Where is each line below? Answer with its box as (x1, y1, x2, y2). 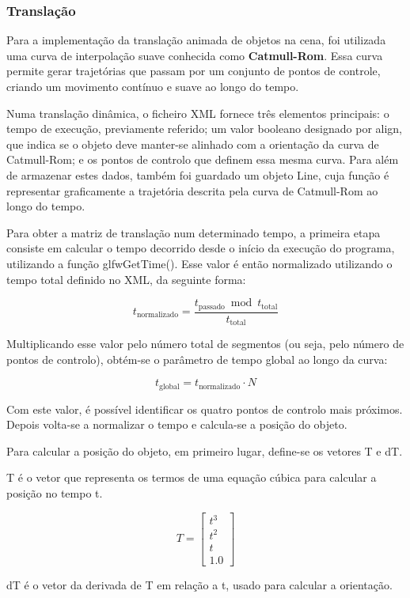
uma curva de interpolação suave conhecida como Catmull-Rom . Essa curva (6, 47, 383, 63)
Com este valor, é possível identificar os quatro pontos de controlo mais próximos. (6, 400, 403, 417)
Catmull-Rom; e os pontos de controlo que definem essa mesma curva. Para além (6, 151, 399, 168)
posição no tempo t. (6, 485, 103, 501)
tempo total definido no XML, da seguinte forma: (6, 271, 246, 287)
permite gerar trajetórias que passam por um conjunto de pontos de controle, (6, 62, 381, 79)
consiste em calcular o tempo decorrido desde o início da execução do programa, (6, 240, 395, 256)
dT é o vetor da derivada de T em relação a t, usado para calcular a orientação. (6, 576, 393, 592)
